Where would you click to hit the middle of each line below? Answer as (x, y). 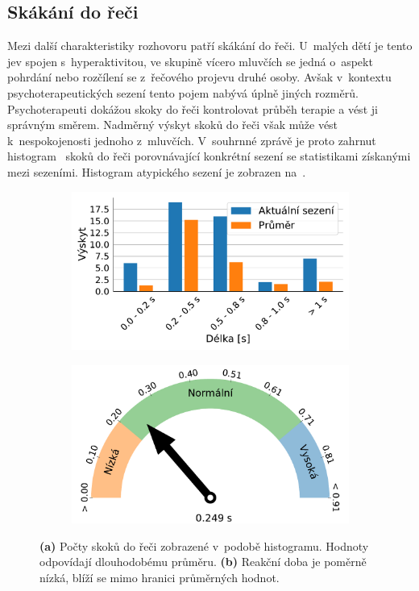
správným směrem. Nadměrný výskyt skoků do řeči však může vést (173, 125)
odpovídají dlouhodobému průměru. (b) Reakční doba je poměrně (203, 562)
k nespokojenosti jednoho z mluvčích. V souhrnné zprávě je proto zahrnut (192, 140)
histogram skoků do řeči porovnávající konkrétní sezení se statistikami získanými (209, 156)
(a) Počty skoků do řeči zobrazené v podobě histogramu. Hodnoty (204, 545)
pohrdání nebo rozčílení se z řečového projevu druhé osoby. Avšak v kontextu (199, 77)
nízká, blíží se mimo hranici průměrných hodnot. (160, 577)
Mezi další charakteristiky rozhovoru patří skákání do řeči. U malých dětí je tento (210, 46)
